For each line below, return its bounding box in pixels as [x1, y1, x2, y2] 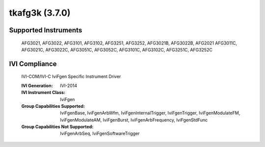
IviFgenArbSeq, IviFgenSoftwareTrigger [60, 130, 140, 137]
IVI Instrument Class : [21, 90, 66, 96]
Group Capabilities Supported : [21, 103, 85, 109]
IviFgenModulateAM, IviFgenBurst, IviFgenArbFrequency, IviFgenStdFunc [60, 117, 208, 122]
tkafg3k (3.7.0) [9, 7, 71, 18]
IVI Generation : [21, 82, 53, 88]
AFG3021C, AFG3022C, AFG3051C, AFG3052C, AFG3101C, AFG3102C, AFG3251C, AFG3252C [21, 47, 213, 52]
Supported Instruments [9, 26, 82, 34]
